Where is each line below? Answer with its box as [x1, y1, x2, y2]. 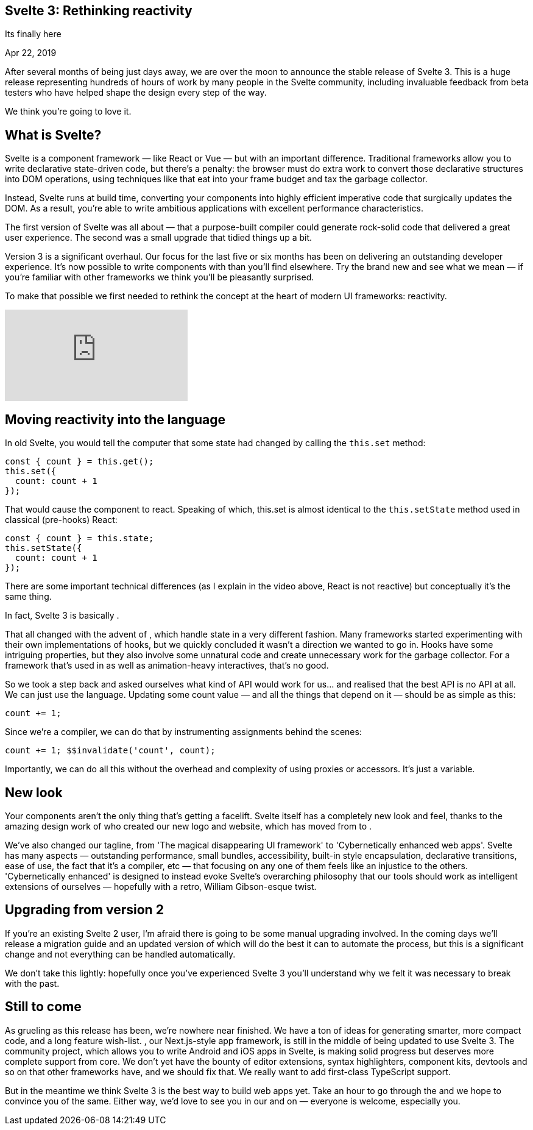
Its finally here [5, 29, 62, 40]
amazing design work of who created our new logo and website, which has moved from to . [5, 820, 372, 831]
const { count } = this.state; [5, 533, 154, 544]
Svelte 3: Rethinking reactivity [5, 3, 192, 18]
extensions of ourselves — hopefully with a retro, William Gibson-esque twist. [5, 881, 317, 892]
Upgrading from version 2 [5, 902, 164, 918]
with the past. [5, 978, 60, 989]
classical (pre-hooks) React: [5, 514, 118, 525]
